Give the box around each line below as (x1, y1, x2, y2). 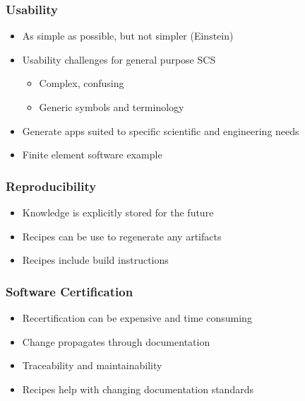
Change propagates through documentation (22, 334, 210, 349)
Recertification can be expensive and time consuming (22, 310, 252, 325)
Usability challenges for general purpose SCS (22, 52, 216, 66)
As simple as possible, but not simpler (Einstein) (22, 28, 234, 43)
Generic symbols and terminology (39, 100, 184, 114)
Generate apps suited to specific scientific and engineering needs (22, 123, 299, 138)
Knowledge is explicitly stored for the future (22, 205, 214, 219)
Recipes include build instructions (22, 252, 169, 267)
